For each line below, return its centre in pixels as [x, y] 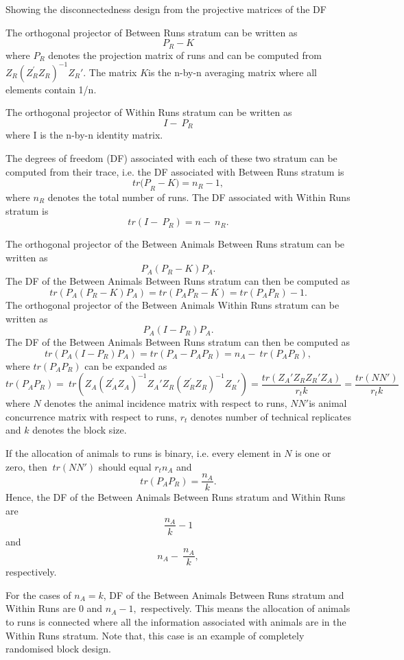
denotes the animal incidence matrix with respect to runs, [166, 403]
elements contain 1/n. [51, 89]
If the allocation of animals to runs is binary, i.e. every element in [143, 453]
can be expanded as [126, 365]
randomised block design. [58, 649]
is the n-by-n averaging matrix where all [233, 72]
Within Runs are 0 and [54, 608]
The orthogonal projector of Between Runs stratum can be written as [152, 32]
